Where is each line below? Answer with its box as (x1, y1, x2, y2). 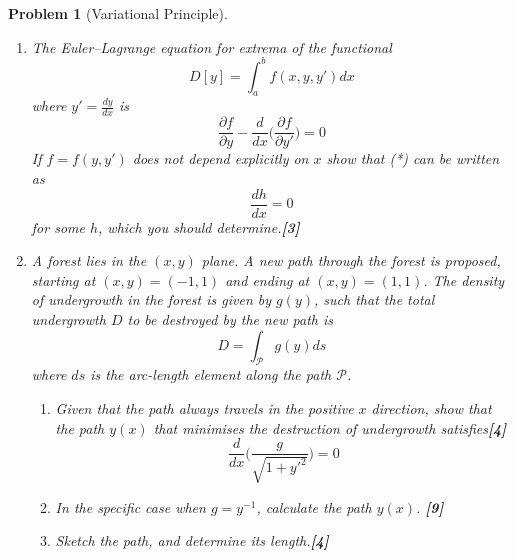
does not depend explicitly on (132, 148, 309, 169)
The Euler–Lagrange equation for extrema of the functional (31, 36, 392, 57)
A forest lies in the (31, 250, 147, 271)
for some (31, 216, 85, 237)
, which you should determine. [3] (98, 216, 300, 237)
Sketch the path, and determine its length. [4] (55, 530, 329, 551)
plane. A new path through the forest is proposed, (201, 250, 501, 271)
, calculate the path (256, 496, 372, 517)
